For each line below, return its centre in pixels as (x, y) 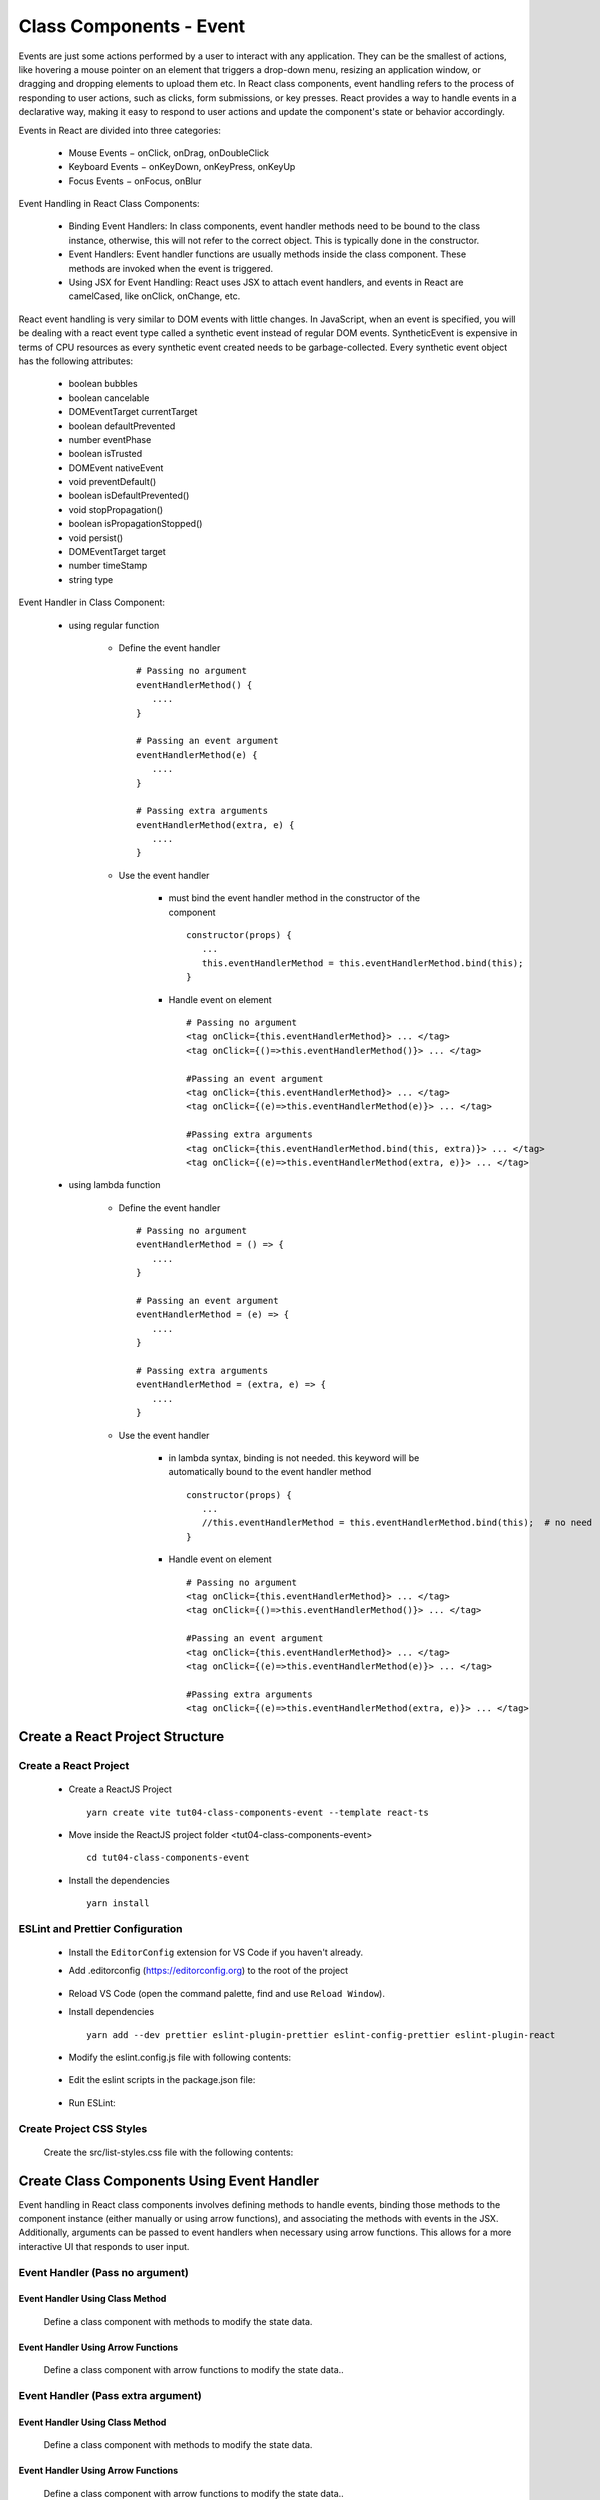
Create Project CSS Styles (83, 2128)
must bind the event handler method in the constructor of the (294, 898)
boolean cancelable (109, 397)
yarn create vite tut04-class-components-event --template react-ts (257, 1812)
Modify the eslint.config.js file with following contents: (180, 2057)
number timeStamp (108, 566)
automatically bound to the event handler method (270, 1472)
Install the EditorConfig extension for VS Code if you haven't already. (216, 1952)
